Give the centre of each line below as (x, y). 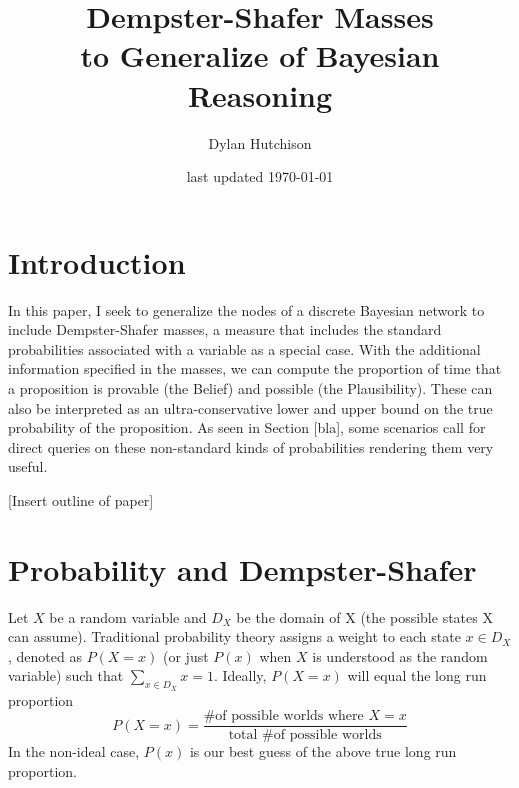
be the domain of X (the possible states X (364, 616)
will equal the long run (417, 675)
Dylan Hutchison (260, 142)
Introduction (97, 261)
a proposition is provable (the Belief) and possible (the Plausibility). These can (250, 388)
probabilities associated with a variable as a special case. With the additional (244, 348)
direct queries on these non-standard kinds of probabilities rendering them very (251, 446)
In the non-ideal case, (74, 751)
